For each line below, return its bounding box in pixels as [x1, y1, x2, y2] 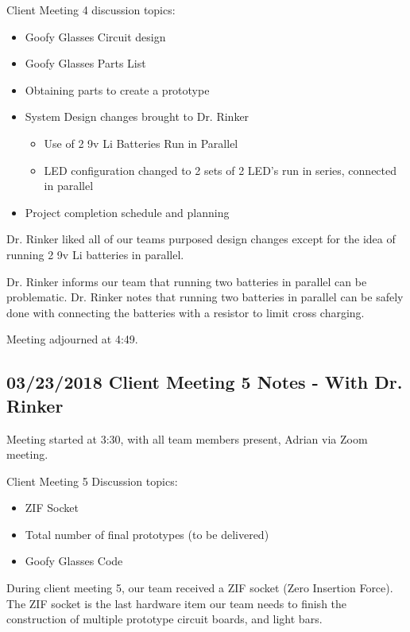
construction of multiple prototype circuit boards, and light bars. [6, 611, 323, 627]
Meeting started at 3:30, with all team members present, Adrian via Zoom [6, 430, 368, 447]
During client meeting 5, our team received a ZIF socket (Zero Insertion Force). [6, 580, 393, 596]
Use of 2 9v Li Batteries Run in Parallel [44, 134, 238, 151]
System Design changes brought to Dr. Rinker [25, 108, 249, 125]
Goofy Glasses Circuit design [25, 28, 166, 45]
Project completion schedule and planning [25, 204, 230, 220]
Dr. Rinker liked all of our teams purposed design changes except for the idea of [6, 231, 396, 247]
